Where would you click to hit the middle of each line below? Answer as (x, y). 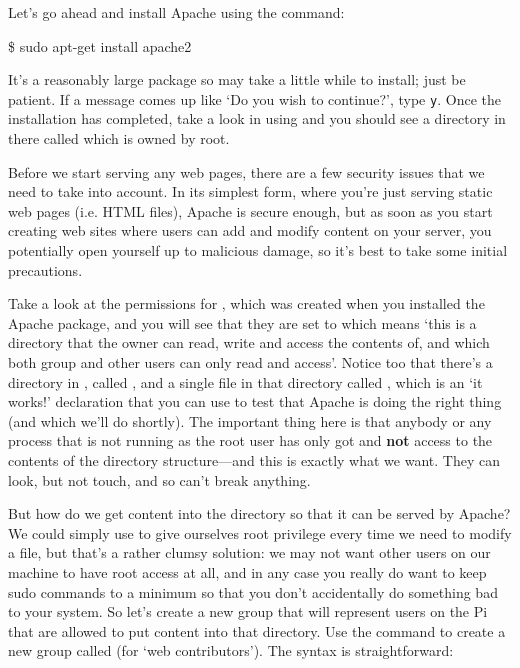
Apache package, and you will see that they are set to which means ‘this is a (242, 322)
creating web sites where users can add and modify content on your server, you (250, 230)
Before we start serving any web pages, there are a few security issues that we (246, 171)
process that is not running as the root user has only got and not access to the (250, 440)
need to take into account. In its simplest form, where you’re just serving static (250, 191)
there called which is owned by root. (119, 138)
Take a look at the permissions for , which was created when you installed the (246, 303)
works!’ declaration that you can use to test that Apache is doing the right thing (255, 401)
